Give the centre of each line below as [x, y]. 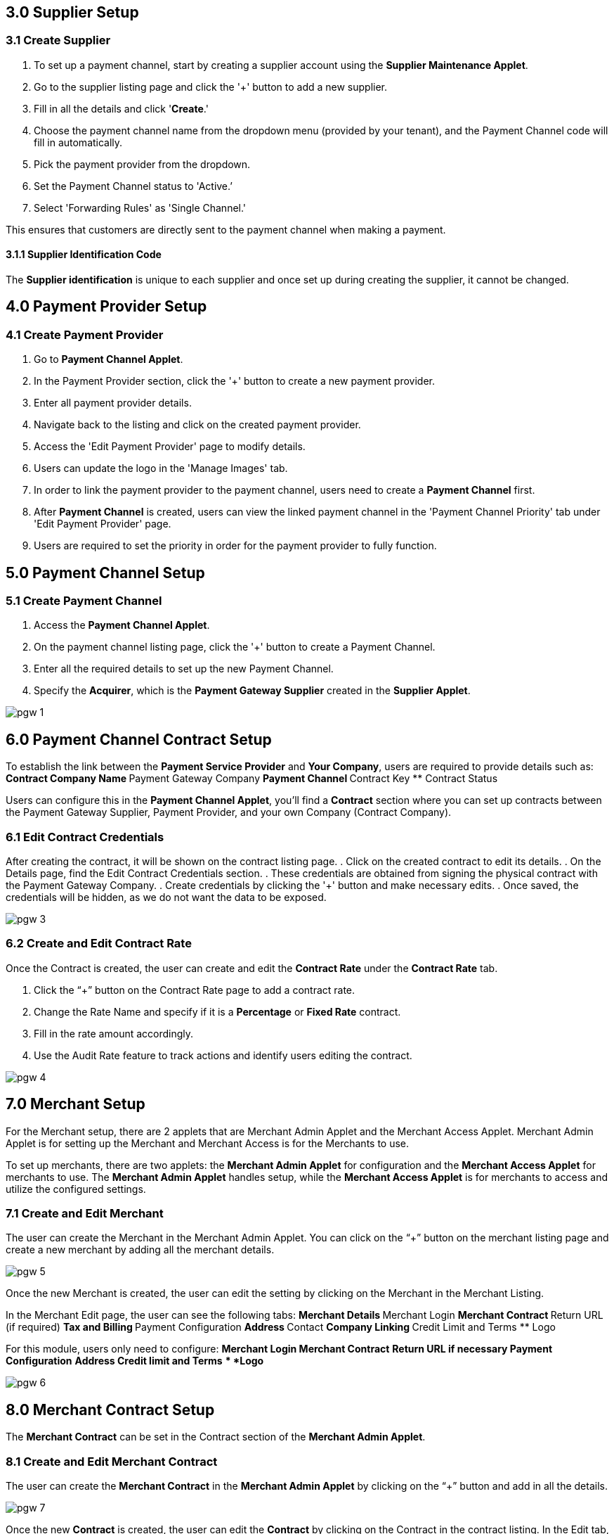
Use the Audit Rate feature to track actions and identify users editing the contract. [223, 1055]
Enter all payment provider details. [113, 403]
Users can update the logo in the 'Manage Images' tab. [161, 468]
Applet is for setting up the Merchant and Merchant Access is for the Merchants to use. [208, 1143]
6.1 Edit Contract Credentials [85, 837]
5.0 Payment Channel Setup [105, 573]
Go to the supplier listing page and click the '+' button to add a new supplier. [211, 87]
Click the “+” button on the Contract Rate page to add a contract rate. [195, 990]
